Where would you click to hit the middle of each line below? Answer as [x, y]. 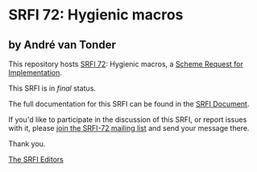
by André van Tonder [62, 45]
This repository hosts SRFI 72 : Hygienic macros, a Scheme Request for [126, 64]
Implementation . [35, 73]
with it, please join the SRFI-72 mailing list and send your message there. [129, 128]
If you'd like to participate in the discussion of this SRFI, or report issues [128, 120]
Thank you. [27, 144]
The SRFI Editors [36, 159]
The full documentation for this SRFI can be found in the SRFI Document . [129, 104]
